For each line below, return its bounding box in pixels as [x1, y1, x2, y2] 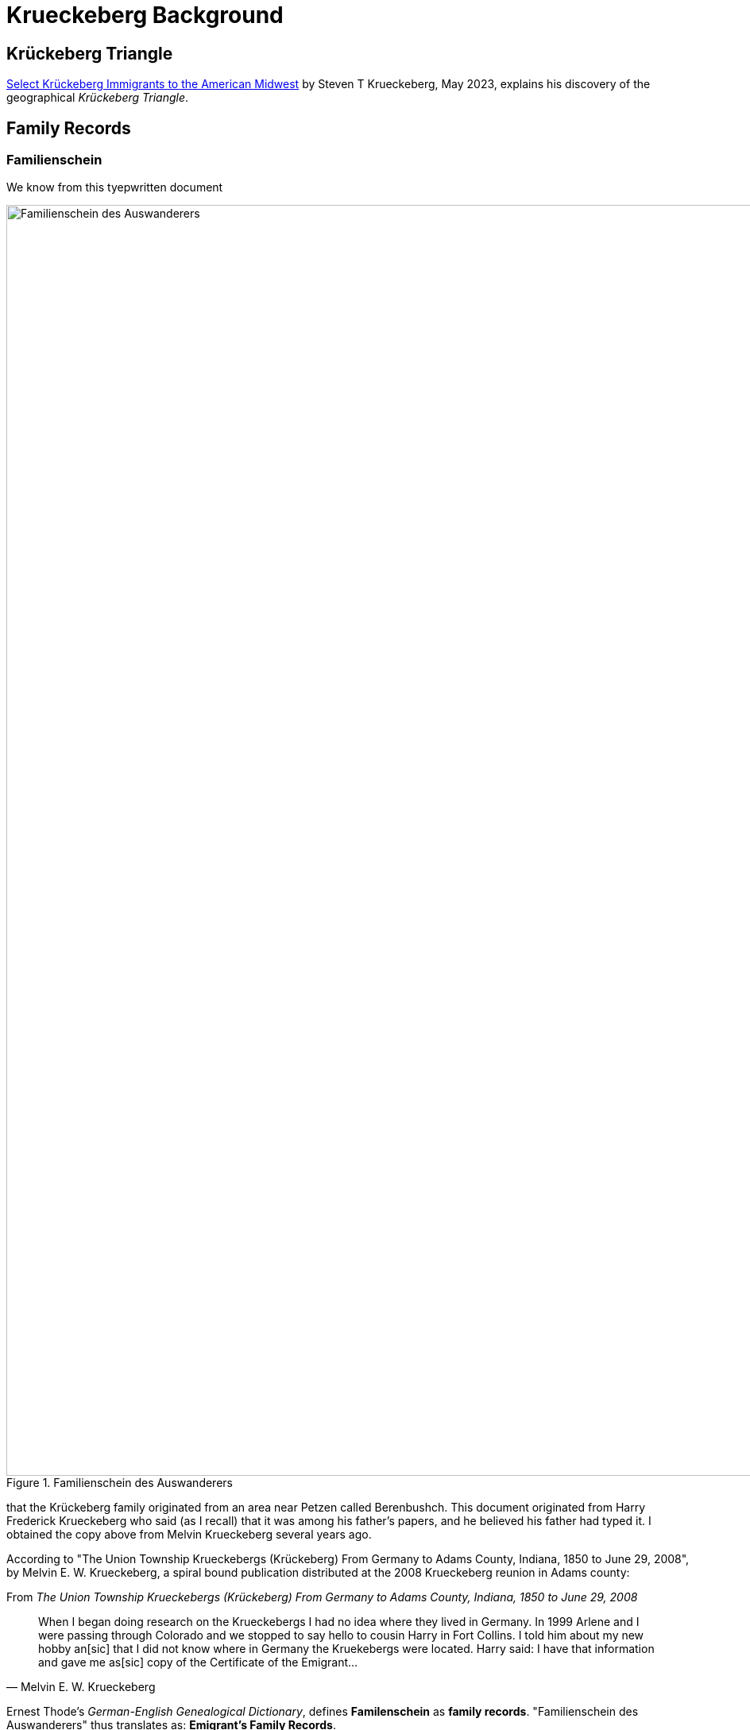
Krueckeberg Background [6, 2, 284, 29]
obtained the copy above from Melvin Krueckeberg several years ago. [6, 1527, 372, 1542]
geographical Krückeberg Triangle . [6, 91, 189, 105]
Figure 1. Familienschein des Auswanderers [6, 1476, 233, 1490]
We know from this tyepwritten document [6, 180, 223, 195]
